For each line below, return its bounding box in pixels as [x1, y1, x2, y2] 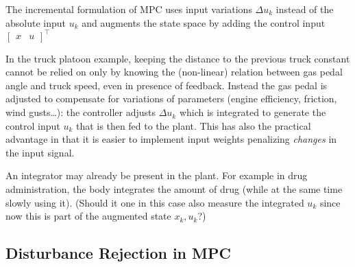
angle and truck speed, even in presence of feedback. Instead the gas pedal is [5, 78, 328, 92]
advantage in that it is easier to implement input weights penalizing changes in [5, 132, 337, 146]
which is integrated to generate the [179, 105, 326, 119]
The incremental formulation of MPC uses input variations [5, 2, 252, 16]
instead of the [276, 2, 334, 16]
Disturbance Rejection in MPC [5, 242, 231, 264]
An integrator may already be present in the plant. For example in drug [5, 168, 308, 183]
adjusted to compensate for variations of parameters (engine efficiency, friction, [5, 91, 337, 106]
